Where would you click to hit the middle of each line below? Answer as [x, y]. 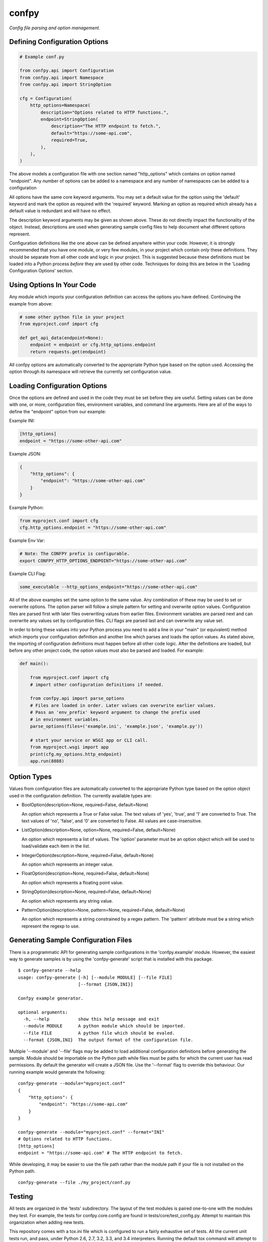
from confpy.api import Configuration [67, 71]
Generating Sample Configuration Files [71, 940]
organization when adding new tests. [47, 1222]
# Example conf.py [42, 57]
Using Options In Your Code [53, 285]
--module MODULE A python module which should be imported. [104, 1026]
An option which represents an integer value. [67, 864]
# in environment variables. [66, 719]
